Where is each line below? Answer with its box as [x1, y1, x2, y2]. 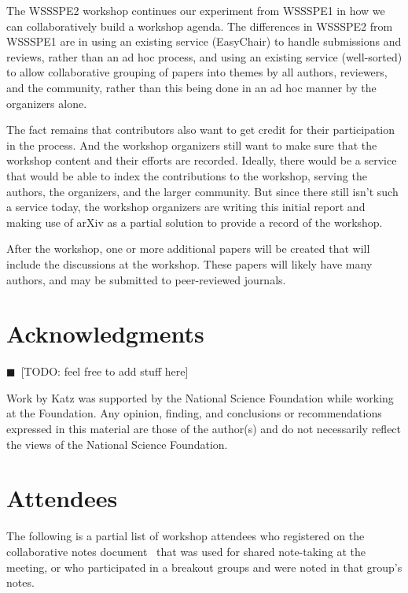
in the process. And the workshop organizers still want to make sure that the [6, 136, 377, 153]
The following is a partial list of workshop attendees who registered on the [6, 528, 365, 544]
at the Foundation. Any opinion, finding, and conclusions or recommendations [6, 405, 382, 421]
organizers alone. [6, 95, 87, 111]
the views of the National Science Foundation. [6, 435, 228, 452]
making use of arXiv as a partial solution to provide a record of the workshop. [6, 213, 383, 230]
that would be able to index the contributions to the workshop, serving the [6, 167, 367, 183]
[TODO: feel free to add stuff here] [20, 363, 189, 380]
